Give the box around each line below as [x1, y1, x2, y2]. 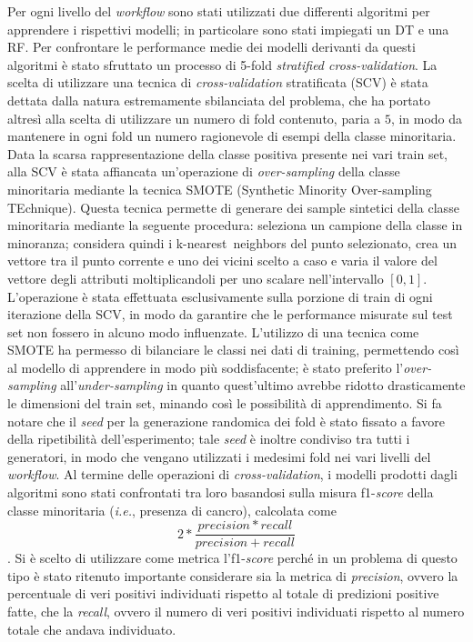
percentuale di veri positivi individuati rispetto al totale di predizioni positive [7, 584, 439, 603]
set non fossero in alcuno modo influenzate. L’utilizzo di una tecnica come [7, 322, 419, 341]
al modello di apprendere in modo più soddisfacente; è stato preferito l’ [7, 357, 404, 376]
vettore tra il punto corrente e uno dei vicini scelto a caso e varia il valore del [7, 251, 438, 270]
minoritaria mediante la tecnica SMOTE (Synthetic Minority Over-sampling [7, 179, 432, 198]
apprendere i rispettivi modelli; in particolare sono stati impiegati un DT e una [7, 19, 449, 38]
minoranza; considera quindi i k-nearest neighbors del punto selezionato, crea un [7, 233, 458, 252]
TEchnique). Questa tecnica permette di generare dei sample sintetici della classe [7, 197, 459, 216]
